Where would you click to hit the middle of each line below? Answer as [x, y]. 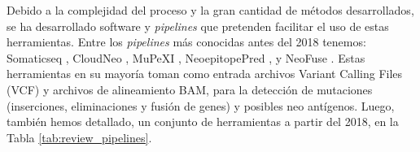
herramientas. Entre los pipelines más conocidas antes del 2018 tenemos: [186, 42]
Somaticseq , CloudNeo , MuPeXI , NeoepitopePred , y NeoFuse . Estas [186, 57]
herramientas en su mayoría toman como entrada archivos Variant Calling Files [205, 74]
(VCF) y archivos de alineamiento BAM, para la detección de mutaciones [190, 89]
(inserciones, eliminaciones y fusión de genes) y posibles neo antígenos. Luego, [201, 105]
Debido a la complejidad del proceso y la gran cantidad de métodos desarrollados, [210, 10]
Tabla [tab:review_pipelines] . [79, 137]
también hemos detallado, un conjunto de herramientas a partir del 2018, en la [203, 122]
